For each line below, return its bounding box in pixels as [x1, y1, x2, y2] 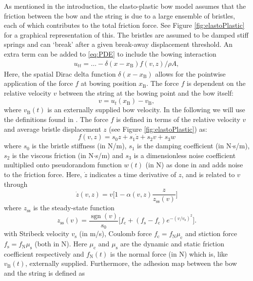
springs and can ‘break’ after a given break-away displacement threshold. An [4, 39, 233, 49]
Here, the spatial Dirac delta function [4, 68, 116, 79]
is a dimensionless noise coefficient [134, 150, 236, 160]
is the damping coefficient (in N [137, 140, 232, 151]
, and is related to [181, 169, 235, 179]
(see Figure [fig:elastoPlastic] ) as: [109, 123, 207, 134]
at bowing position [80, 78, 136, 88]
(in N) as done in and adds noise [145, 160, 243, 170]
